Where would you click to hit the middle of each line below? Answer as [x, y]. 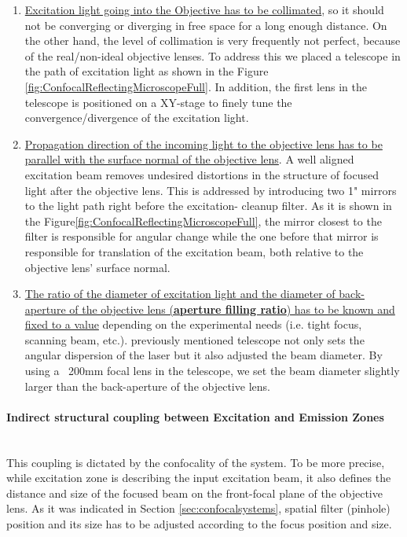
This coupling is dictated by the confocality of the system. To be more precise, [196, 462]
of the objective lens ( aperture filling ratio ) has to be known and [232, 309]
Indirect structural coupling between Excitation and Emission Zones [195, 416]
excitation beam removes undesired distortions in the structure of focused [202, 174]
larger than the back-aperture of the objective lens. [147, 386]
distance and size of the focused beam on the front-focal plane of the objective [194, 493]
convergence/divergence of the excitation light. [137, 118]
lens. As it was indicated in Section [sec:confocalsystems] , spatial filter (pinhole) [198, 508]
